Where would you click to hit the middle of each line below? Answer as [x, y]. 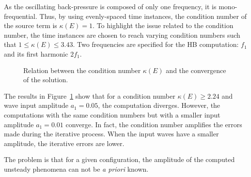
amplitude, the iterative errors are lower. [64, 143]
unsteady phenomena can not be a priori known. [76, 169]
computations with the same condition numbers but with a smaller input [112, 114]
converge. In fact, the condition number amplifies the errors [154, 124]
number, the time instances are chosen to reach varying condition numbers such [122, 35]
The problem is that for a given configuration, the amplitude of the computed [119, 159]
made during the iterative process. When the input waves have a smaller [111, 134]
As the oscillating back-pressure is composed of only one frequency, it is [110, 6]
